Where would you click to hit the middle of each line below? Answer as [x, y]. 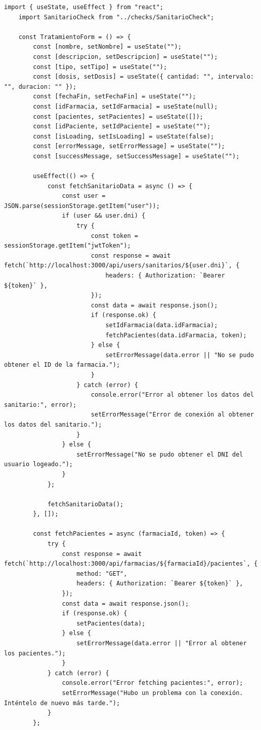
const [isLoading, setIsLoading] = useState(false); [124, 136]
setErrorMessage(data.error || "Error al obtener [162, 643]
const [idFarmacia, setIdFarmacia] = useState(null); [125, 106]
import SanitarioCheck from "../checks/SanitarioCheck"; [116, 17]
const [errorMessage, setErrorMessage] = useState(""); [129, 146]
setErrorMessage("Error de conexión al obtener [172, 415]
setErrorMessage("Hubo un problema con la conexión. [153, 693]
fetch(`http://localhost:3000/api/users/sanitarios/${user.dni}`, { [122, 266]
